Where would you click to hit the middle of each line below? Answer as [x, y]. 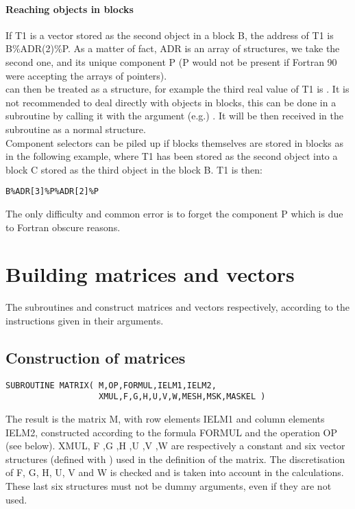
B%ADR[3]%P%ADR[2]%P [52, 192]
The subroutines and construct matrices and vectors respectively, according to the [177, 307]
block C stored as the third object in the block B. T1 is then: [134, 169]
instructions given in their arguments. [85, 320]
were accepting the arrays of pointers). [86, 75]
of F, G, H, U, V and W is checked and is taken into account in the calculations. [175, 472]
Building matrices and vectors [150, 274]
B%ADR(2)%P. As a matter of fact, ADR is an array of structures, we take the [173, 48]
